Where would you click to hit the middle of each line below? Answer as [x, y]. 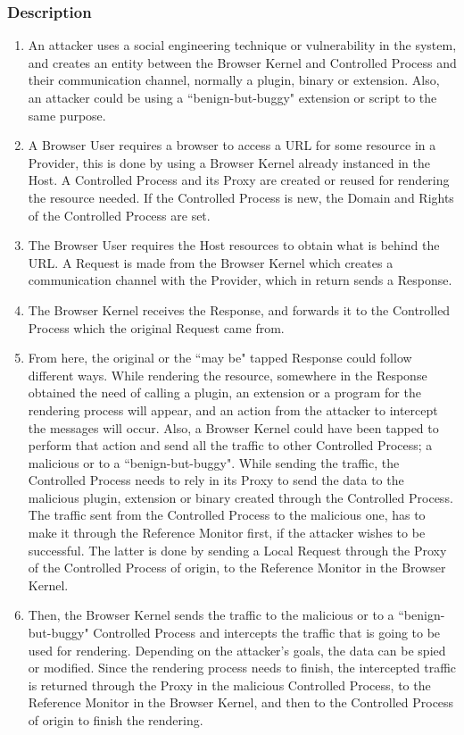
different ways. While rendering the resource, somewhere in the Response [228, 375]
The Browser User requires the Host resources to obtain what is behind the [234, 245]
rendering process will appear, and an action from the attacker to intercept [233, 409]
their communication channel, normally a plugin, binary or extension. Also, [234, 80]
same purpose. [67, 115]
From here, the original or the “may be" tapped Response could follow [220, 358]
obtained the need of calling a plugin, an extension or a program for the [224, 393]
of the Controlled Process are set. [119, 215]
